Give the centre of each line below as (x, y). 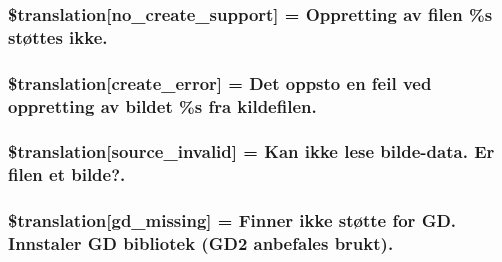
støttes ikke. (58, 36)
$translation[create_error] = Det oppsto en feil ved (220, 82)
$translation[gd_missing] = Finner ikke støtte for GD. (232, 220)
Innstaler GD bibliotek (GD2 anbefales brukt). (201, 243)
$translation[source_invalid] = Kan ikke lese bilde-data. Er (251, 151)
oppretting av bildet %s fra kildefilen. (162, 105)
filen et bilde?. (67, 174)
